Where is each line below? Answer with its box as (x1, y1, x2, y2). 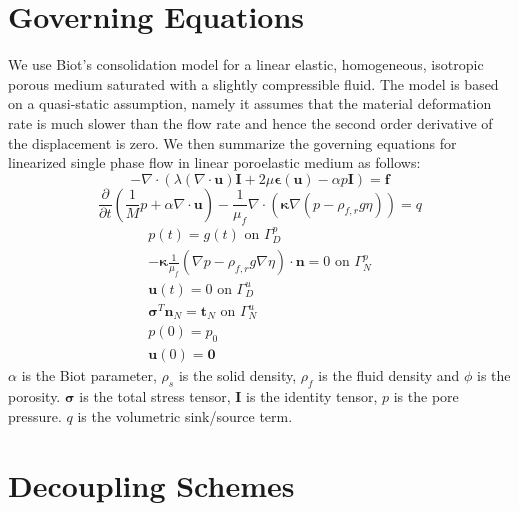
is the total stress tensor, (79, 386, 231, 407)
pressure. (8, 405, 62, 426)
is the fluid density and (318, 365, 460, 386)
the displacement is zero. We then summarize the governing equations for (8, 132, 457, 153)
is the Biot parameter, (21, 365, 157, 386)
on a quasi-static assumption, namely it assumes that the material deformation (8, 93, 492, 114)
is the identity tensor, (246, 386, 378, 407)
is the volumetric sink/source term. (77, 405, 293, 426)
